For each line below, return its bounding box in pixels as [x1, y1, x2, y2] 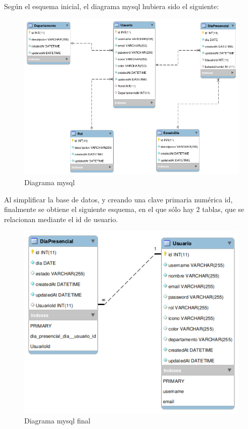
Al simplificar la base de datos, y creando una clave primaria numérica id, [4, 194, 233, 204]
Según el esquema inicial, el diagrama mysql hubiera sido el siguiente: [4, 1, 219, 11]
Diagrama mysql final [24, 415, 90, 426]
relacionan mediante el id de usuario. [4, 213, 118, 224]
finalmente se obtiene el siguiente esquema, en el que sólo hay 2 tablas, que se [4, 204, 244, 214]
